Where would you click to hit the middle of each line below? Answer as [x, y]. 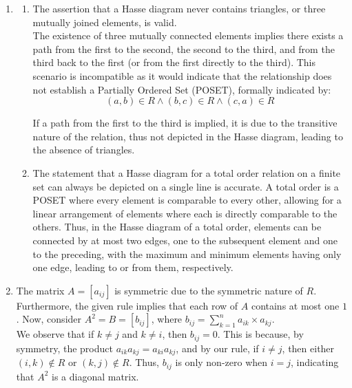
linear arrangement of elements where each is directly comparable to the [185, 213]
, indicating [314, 362]
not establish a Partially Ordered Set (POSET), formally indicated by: [182, 89]
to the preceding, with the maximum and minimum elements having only [187, 254]
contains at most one [295, 305]
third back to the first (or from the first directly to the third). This [174, 62]
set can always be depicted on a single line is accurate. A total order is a [186, 186]
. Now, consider [49, 319]
